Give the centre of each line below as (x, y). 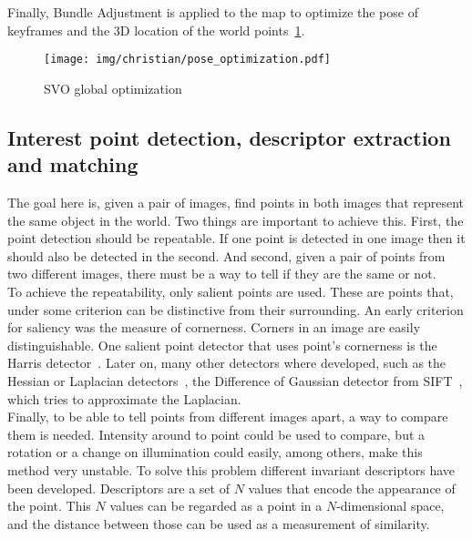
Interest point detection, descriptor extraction (229, 137)
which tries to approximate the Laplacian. (124, 398)
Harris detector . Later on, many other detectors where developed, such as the (227, 363)
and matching (73, 164)
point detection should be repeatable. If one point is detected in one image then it (236, 238)
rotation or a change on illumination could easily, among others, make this (215, 452)
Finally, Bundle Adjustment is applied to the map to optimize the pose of (213, 12)
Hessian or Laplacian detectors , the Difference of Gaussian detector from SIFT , (235, 380)
